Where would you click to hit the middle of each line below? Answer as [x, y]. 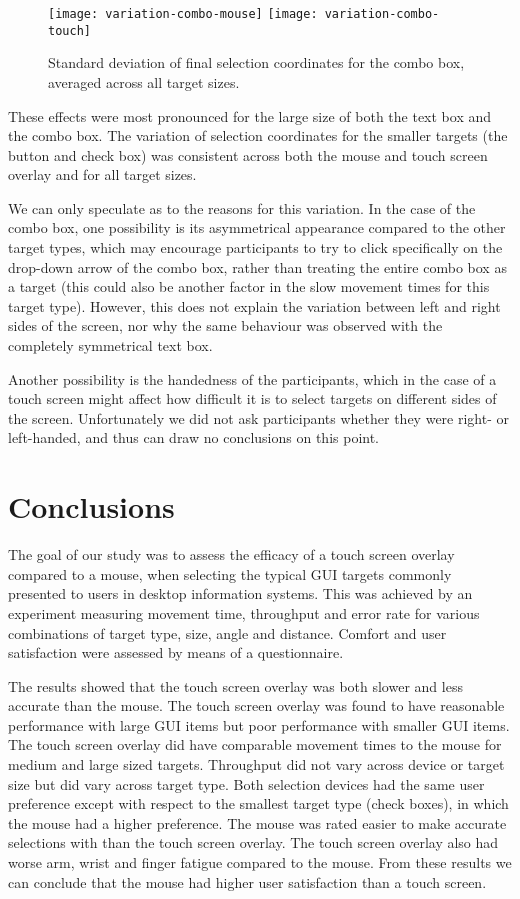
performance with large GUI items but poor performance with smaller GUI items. [259, 724]
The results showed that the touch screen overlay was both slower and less [235, 685]
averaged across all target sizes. [144, 81]
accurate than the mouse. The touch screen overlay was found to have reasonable [256, 705]
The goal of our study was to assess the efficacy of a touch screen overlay [231, 554]
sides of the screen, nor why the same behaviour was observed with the [225, 325]
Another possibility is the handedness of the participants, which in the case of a [252, 378]
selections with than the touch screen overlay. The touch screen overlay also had [253, 842]
